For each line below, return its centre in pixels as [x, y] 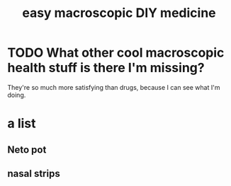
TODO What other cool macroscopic [116, 53]
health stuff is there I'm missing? [106, 68]
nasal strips [34, 174]
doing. [17, 95]
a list [22, 123]
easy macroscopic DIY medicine [119, 13]
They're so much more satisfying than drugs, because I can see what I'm [114, 87]
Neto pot [27, 150]
